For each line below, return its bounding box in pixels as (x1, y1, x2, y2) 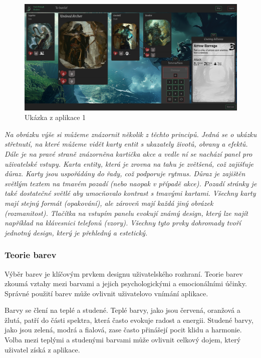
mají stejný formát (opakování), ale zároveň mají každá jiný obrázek (5, 197, 213, 208)
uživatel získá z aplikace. (5, 344, 80, 354)
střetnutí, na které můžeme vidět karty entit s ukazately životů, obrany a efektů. (5, 139, 248, 149)
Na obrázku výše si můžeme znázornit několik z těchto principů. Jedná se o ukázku (5, 129, 257, 139)
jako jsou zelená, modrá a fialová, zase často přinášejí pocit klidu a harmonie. (5, 324, 242, 335)
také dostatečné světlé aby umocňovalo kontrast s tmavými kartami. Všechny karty (5, 188, 256, 198)
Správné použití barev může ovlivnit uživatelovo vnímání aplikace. (5, 288, 208, 298)
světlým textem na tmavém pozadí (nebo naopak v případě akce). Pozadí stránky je (5, 178, 257, 188)
